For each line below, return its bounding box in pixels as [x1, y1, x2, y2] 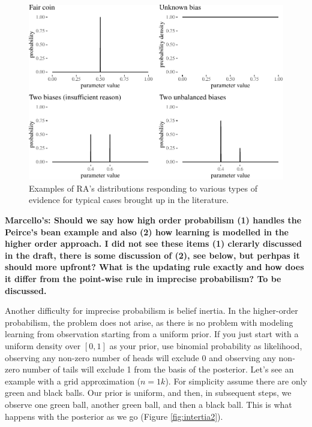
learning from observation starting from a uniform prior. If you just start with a [5, 328, 299, 340]
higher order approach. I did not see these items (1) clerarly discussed [5, 237, 302, 250]
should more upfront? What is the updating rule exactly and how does [5, 261, 304, 273]
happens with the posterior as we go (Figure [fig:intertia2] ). [5, 410, 223, 422]
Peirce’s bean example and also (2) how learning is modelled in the [5, 225, 289, 238]
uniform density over [5, 340, 81, 352]
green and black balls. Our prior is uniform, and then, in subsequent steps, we [5, 386, 292, 399]
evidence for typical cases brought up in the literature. [29, 193, 229, 206]
